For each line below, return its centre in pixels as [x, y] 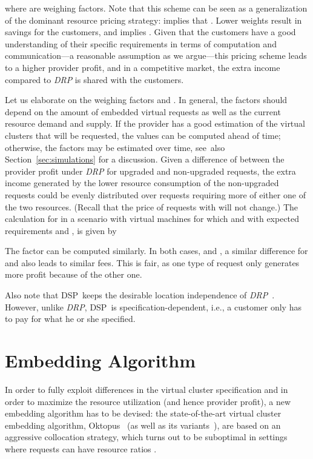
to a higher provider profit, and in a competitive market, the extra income [143, 67]
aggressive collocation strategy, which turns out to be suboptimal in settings [146, 437]
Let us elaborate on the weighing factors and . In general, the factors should [146, 100]
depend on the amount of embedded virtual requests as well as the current [143, 111]
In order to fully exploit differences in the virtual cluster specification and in [147, 389]
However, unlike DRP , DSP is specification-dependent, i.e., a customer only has [153, 307]
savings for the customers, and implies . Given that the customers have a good [150, 32]
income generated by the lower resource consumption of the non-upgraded [142, 183]
